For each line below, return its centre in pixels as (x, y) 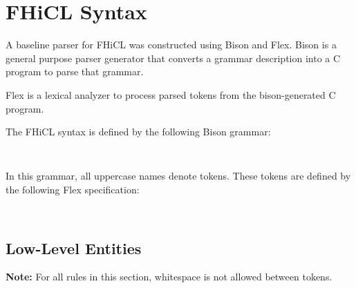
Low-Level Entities (74, 248)
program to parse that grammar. (75, 71)
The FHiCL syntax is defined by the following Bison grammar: (138, 132)
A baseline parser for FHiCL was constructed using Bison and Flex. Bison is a (171, 45)
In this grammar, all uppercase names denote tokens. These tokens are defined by (178, 176)
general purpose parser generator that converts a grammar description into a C (173, 58)
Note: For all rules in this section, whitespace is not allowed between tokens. (169, 277)
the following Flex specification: (73, 189)
